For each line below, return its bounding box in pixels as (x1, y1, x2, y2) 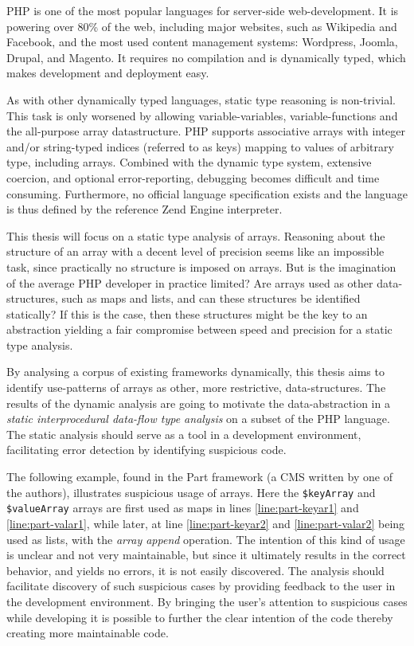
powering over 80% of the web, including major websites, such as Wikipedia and (6, 18, 397, 34)
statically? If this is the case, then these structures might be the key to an (6, 305, 368, 322)
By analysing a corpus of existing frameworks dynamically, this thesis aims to (6, 363, 385, 380)
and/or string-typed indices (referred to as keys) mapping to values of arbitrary (6, 138, 394, 155)
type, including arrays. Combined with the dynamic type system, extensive (6, 154, 372, 170)
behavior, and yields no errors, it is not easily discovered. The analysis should (6, 562, 385, 578)
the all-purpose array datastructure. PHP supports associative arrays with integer (6, 123, 406, 139)
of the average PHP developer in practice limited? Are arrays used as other (6, 274, 373, 291)
